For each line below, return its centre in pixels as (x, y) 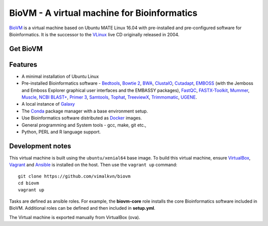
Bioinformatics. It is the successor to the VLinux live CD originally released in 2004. (94, 34)
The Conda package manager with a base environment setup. (85, 111)
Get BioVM (26, 49)
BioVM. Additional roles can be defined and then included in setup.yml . (82, 208)
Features (23, 64)
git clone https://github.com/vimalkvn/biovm (74, 176)
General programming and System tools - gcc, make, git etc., (84, 125)
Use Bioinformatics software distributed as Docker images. (82, 118)
